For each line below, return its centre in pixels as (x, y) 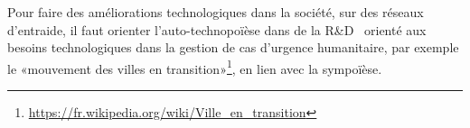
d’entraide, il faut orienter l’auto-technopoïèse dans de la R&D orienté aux (217, 29)
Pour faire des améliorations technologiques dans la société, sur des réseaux (216, 12)
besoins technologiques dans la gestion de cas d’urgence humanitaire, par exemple (233, 47)
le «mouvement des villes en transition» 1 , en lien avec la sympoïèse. (195, 67)
